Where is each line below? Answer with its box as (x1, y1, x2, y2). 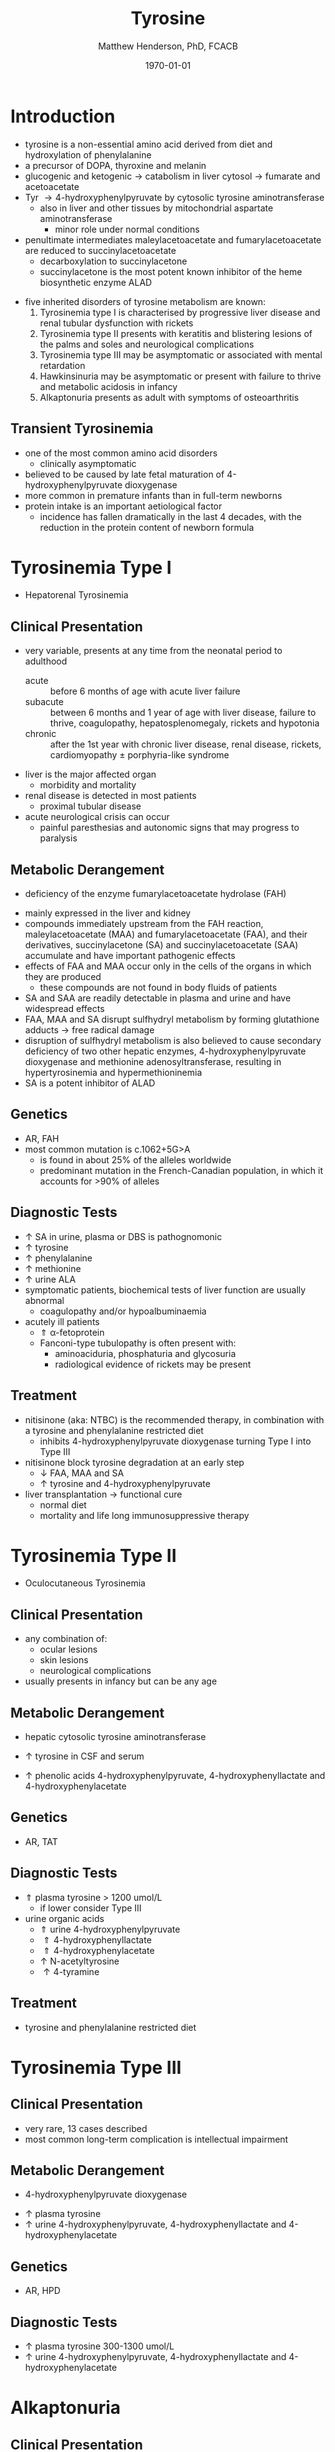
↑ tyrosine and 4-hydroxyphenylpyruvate (39, 1477, 211, 1489)
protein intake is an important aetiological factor (24, 500, 223, 512)
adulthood (24, 655, 68, 667)
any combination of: (24, 1633, 108, 1645)
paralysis (39, 832, 78, 844)
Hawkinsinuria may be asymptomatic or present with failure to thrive (39, 370, 322, 382)
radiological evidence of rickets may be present (54, 1358, 252, 1370)
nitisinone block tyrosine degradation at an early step (24, 1456, 245, 1468)
